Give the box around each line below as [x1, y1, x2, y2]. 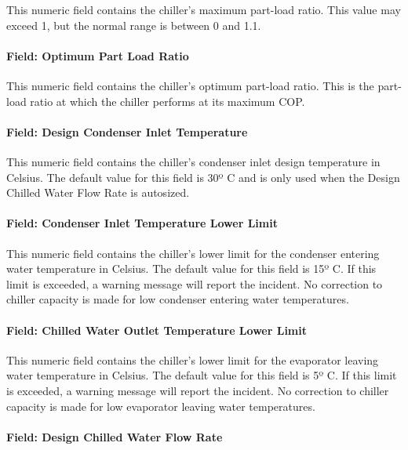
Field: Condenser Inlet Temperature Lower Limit [6, 215, 278, 231]
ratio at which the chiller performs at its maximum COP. [30, 93, 305, 109]
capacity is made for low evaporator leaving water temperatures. [6, 397, 315, 414]
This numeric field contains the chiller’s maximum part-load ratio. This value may [6, 2, 401, 17]
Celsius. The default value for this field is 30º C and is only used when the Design [6, 169, 400, 185]
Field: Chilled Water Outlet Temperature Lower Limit [6, 321, 308, 338]
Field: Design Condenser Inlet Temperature [6, 123, 248, 140]
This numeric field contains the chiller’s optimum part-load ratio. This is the [6, 77, 374, 93]
